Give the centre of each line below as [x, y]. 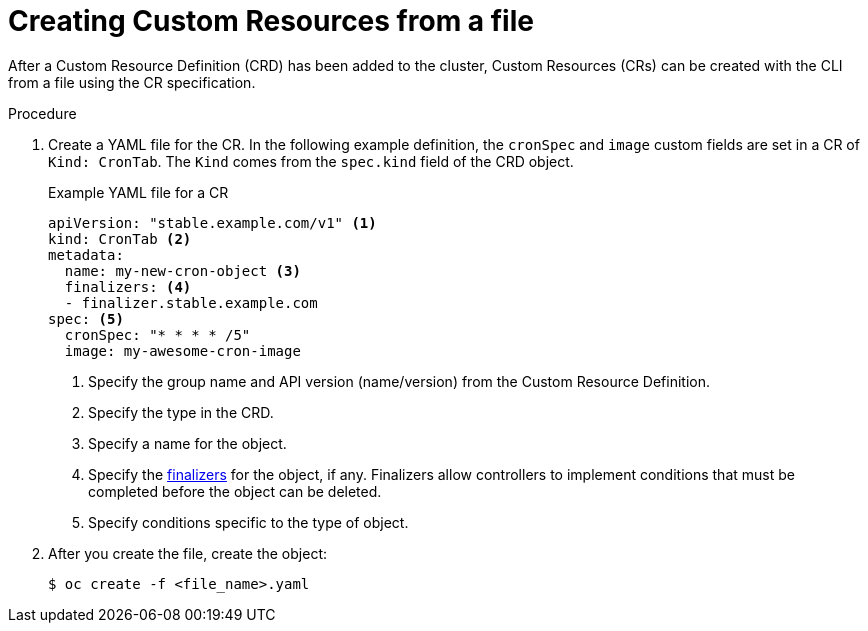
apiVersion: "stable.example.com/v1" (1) [212, 222]
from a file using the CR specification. [132, 82]
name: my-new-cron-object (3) [182, 270]
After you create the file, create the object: [188, 553]
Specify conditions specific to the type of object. [248, 522]
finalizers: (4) [128, 286]
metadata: [86, 254]
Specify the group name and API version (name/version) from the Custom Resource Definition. [399, 381]
